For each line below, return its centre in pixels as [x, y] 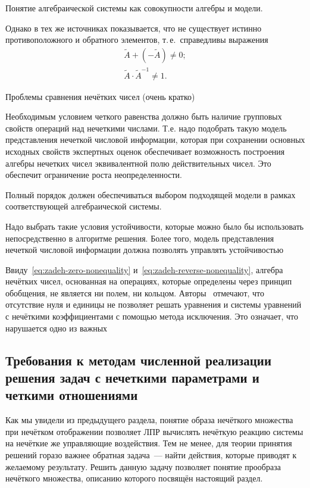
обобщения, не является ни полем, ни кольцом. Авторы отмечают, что [135, 293]
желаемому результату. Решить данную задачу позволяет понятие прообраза [143, 466]
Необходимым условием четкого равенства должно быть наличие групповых [144, 116]
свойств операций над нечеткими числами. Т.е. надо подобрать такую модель [146, 128]
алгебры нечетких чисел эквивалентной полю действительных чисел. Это [138, 163]
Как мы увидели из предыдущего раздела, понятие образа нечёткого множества [149, 420]
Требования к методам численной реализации [139, 360]
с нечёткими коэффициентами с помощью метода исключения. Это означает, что [152, 316]
